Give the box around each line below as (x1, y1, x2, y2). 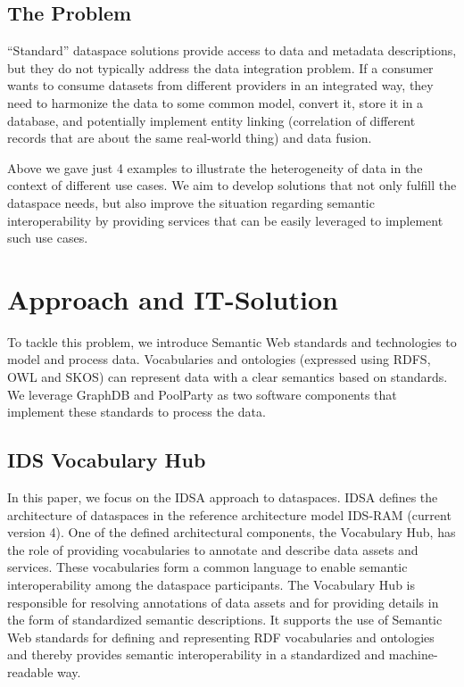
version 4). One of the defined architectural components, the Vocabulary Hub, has (7, 523, 456, 542)
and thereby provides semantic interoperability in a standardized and (7, 645, 385, 664)
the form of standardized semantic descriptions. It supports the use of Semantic (7, 610, 443, 629)
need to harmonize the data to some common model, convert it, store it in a (7, 93, 424, 112)
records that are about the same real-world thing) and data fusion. (7, 128, 372, 147)
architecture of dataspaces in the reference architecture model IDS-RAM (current (7, 505, 452, 524)
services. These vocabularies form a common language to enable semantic (7, 558, 408, 576)
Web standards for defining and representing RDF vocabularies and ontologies (7, 627, 435, 646)
